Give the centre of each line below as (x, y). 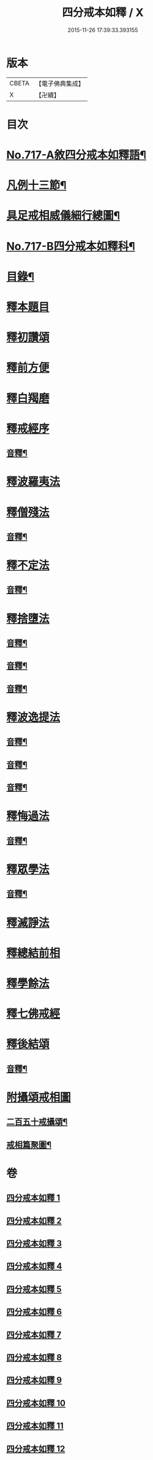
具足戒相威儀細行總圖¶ (63, 216)
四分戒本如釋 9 (34, 1380)
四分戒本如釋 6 (34, 1312)
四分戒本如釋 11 (35, 1426)
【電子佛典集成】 (60, 84)
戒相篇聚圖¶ (29, 1145)
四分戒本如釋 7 (34, 1334)
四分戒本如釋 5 (34, 1289)
